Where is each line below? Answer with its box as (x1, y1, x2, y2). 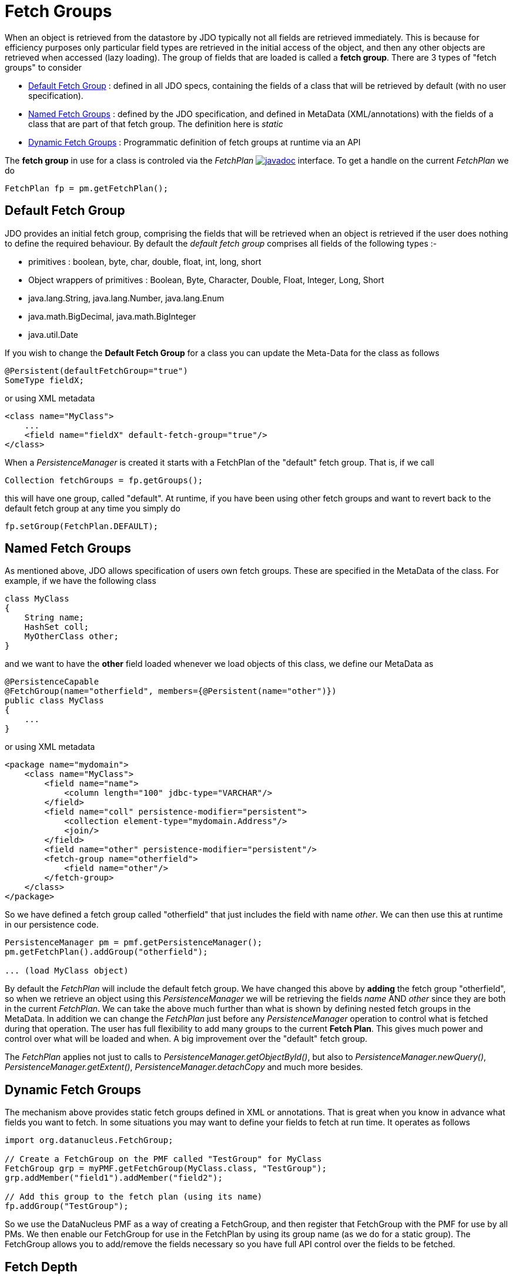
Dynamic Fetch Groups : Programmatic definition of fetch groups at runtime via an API (28, 137, 361, 147)
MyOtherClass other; (24, 632, 119, 642)
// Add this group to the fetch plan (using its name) (5, 1192, 263, 1202)
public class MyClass (5, 696, 104, 706)
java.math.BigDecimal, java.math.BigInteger (28, 311, 196, 321)
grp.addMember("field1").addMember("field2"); (5, 1173, 223, 1183)
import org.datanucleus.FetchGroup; (5, 1135, 173, 1145)
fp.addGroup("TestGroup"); (5, 1201, 129, 1211)
